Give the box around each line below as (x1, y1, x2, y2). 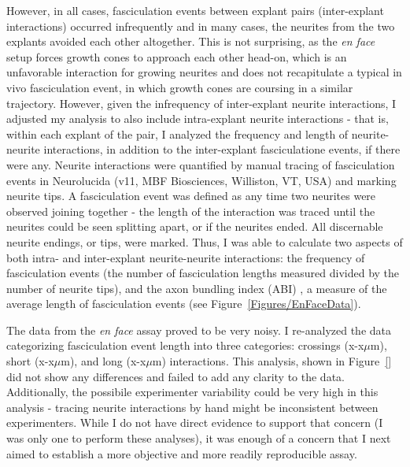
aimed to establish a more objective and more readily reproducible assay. (6, 445, 357, 461)
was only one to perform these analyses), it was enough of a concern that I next (6, 430, 391, 447)
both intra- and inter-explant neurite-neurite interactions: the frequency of (6, 249, 365, 265)
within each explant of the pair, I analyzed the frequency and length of (6, 125, 349, 142)
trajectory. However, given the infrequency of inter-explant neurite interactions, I (6, 95, 397, 111)
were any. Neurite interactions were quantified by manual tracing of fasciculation (6, 156, 395, 172)
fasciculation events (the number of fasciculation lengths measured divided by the (6, 265, 400, 281)
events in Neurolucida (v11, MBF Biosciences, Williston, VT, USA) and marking (6, 172, 397, 188)
